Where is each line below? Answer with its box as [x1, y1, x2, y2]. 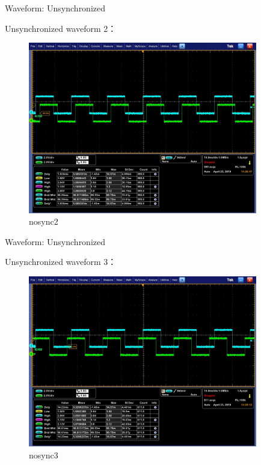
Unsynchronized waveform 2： [5, 22, 117, 34]
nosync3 [29, 449, 58, 461]
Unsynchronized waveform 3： [5, 255, 117, 268]
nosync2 [29, 215, 58, 228]
